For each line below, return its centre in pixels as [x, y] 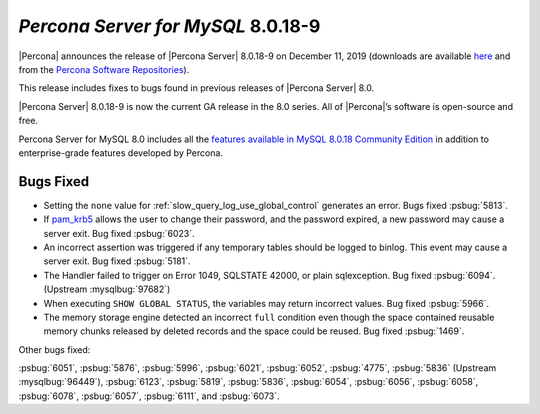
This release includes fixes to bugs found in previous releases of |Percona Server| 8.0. [196, 88]
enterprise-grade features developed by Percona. [121, 152]
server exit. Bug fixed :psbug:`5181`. [117, 261]
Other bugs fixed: [54, 349]
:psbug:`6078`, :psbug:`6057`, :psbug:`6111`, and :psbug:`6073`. [149, 396]
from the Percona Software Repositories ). [104, 69]
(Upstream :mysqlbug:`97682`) [107, 289]
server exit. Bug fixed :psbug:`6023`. [119, 233]
